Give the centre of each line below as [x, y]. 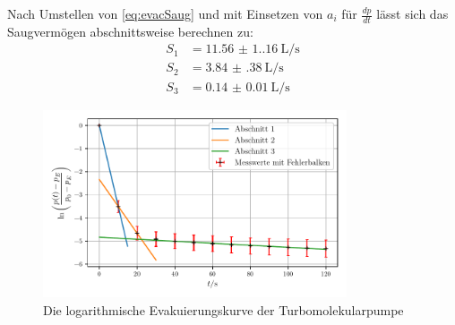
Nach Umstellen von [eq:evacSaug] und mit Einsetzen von [165, 13]
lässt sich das [412, 13]
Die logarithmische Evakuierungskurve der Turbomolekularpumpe [223, 309]
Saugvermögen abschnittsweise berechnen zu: [130, 31]
